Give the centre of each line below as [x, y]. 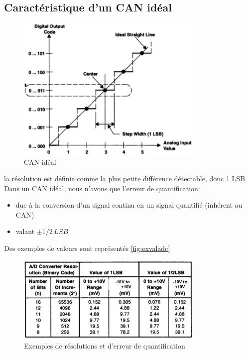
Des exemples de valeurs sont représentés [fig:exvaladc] [87, 248]
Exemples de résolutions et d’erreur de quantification [105, 345]
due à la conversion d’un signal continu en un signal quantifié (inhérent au [129, 205]
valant [25, 231]
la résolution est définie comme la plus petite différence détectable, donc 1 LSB [125, 178]
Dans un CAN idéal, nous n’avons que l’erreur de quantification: [102, 188]
